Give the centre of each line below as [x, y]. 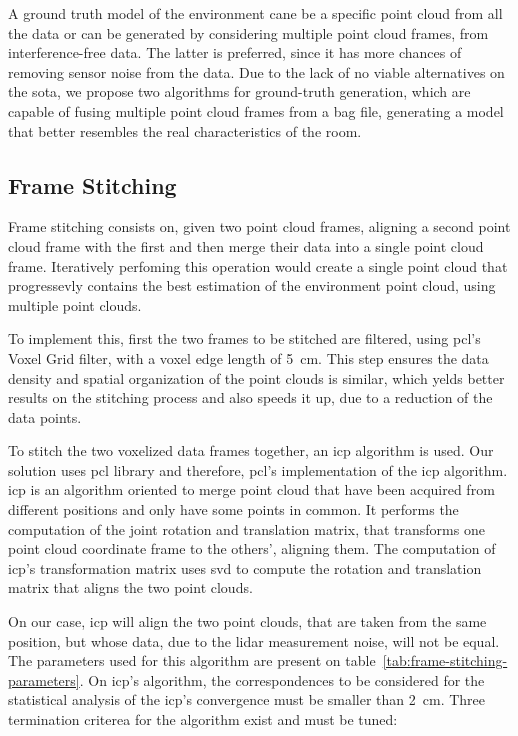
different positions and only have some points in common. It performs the [233, 509]
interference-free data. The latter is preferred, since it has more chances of [235, 52]
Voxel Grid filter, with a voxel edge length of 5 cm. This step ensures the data [248, 357]
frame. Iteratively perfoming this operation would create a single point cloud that [258, 265]
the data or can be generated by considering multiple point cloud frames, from [248, 32]
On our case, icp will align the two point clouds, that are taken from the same [247, 621]
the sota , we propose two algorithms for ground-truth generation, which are [239, 91]
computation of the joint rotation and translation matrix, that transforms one [246, 528]
